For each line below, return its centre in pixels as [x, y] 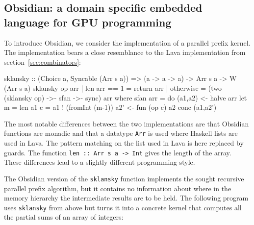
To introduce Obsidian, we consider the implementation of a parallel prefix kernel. [127, 42]
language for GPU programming [88, 22]
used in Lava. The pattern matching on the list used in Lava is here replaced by [124, 143]
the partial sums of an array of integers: [64, 217]
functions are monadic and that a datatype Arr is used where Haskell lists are [121, 133]
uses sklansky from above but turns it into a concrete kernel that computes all [123, 207]
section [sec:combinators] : [43, 62]
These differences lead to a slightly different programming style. [100, 162]
